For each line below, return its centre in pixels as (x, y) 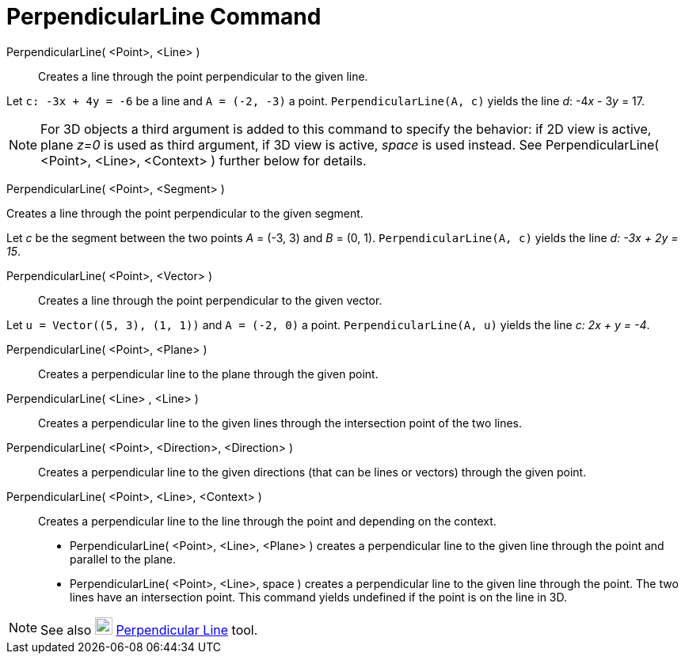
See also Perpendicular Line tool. (149, 630)
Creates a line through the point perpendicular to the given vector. (210, 300)
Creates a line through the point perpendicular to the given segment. (185, 213)
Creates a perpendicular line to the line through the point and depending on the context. (267, 521)
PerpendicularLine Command (164, 17)
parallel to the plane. (123, 559)
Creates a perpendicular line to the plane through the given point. (208, 374)
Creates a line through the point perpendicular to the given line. (203, 76)
